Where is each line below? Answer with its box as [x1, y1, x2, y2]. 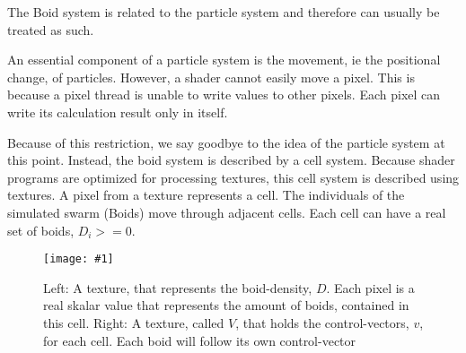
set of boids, [7, 220, 75, 239]
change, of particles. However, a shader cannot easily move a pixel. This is [7, 67, 415, 86]
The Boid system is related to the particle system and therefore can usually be [7, 3, 440, 21]
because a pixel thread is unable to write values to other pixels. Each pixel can [7, 85, 441, 104]
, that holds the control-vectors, [235, 313, 409, 331]
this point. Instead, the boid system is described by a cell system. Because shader [7, 151, 455, 169]
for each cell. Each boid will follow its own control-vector [43, 331, 356, 349]
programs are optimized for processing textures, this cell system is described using [7, 168, 460, 186]
